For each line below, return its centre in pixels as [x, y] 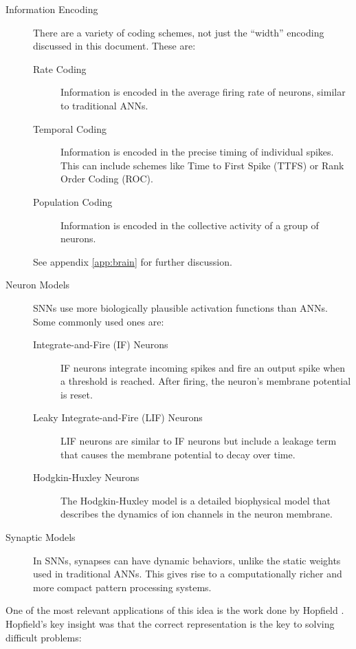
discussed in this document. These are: [114, 46]
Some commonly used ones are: [99, 321]
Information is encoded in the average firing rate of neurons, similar [203, 92]
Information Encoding [52, 9]
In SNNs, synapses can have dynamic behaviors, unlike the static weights [187, 560]
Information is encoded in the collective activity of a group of [190, 225]
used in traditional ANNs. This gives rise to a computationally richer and [188, 574]
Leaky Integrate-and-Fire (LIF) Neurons [118, 417]
